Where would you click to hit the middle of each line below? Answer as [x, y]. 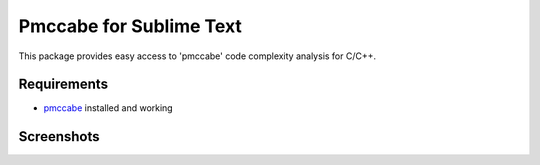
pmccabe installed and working [108, 108]
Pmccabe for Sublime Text [130, 26]
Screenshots [59, 136]
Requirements [63, 84]
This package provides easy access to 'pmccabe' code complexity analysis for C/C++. [197, 56]
